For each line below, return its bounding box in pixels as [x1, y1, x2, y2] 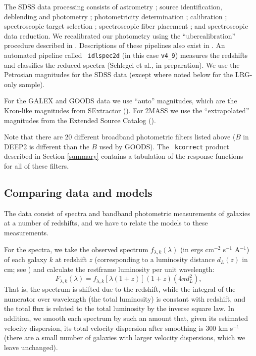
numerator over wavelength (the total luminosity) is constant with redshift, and [4, 293, 246, 304]
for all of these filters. [4, 161, 69, 171]
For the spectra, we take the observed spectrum [4, 244, 149, 254]
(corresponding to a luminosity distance [95, 254, 215, 265]
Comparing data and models [4, 185, 153, 200]
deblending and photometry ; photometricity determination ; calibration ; [4, 11, 227, 21]
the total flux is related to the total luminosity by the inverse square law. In [4, 303, 235, 313]
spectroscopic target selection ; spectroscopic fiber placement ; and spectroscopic [4, 21, 248, 31]
